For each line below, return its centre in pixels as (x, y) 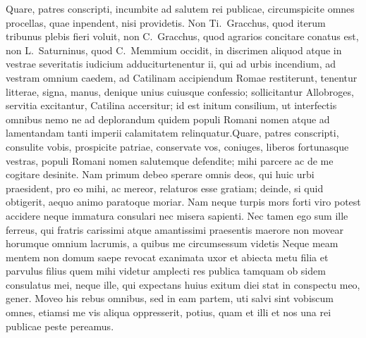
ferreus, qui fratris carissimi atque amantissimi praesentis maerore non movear (175, 229)
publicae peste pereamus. (60, 326)
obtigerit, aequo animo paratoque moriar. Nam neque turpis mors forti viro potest (183, 202)
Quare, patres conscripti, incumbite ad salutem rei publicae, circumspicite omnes (180, 8)
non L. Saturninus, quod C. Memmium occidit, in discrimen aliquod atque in (174, 50)
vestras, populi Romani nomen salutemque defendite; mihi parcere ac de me (170, 160)
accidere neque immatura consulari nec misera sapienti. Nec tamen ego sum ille (177, 215)
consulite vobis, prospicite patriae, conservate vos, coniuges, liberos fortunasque (177, 146)
